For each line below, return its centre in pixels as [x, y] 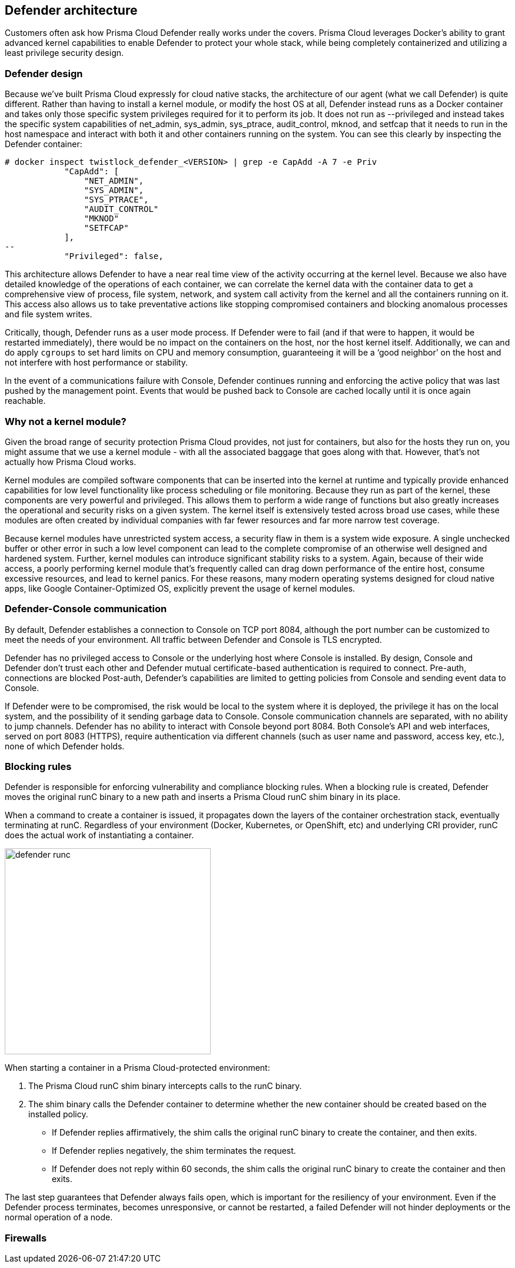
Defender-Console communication [86, 609]
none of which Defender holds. [65, 746]
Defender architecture [71, 10]
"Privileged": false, [114, 256]
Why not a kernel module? [66, 421]
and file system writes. [49, 314]
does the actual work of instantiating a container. [99, 835]
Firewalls [26, 1238]
